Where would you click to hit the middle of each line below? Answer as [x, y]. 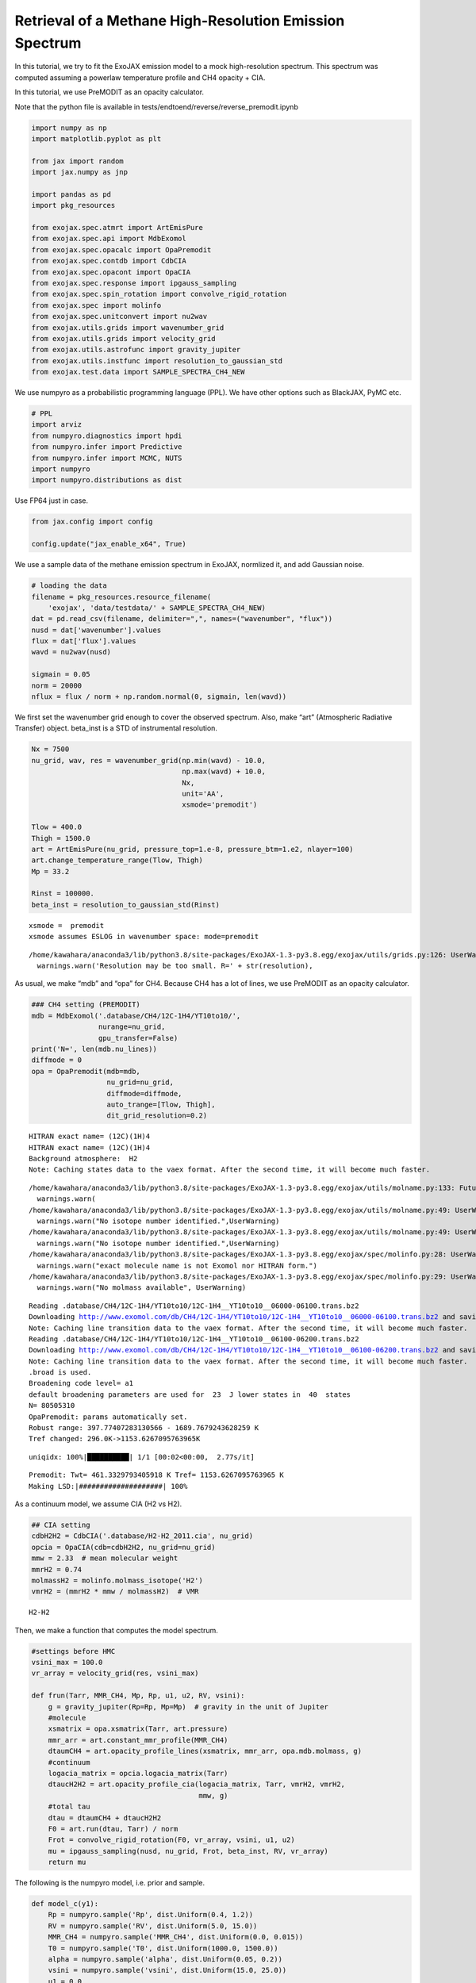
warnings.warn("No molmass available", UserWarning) [142, 1288]
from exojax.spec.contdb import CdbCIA [109, 261]
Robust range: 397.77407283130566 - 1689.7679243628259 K [144, 1428]
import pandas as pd [71, 194]
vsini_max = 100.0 [67, 1663]
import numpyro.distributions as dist [107, 480]
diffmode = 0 [57, 1060]
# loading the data [69, 586]
